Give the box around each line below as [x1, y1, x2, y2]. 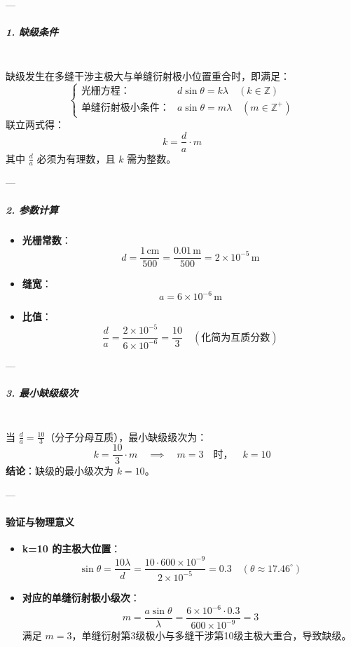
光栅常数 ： [22, 232, 71, 247]
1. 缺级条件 [6, 25, 59, 39]
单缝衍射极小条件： [81, 102, 170, 113]
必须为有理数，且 [36, 151, 116, 165]
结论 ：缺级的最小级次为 [6, 463, 113, 478]
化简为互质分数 [201, 332, 270, 343]
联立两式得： [6, 116, 64, 131]
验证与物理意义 [6, 515, 74, 529]
